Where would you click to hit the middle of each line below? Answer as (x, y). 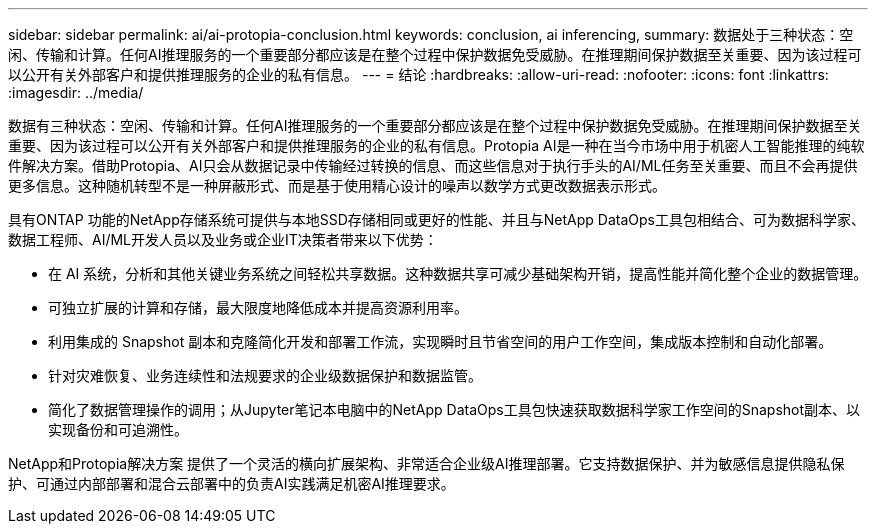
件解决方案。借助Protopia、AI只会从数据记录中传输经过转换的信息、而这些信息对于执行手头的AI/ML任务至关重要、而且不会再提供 (433, 165)
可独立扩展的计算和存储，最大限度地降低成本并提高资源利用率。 (258, 307)
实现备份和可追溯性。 (118, 429)
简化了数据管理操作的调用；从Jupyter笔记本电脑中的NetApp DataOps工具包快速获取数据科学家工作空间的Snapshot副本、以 (454, 409)
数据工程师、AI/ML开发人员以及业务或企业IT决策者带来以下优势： (223, 239)
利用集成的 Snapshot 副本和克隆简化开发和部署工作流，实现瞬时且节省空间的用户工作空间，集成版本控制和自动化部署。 (440, 341)
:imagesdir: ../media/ (76, 92)
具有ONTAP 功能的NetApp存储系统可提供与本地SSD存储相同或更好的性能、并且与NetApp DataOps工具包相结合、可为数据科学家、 (436, 219)
